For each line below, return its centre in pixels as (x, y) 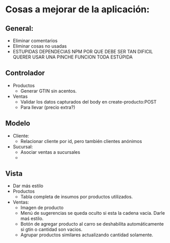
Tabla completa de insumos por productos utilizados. (77, 197)
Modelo (18, 123)
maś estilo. (32, 218)
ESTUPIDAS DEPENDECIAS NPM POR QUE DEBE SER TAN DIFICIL (83, 52)
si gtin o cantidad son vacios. (51, 230)
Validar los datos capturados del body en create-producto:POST (88, 102)
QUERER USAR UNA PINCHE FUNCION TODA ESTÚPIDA (73, 57)
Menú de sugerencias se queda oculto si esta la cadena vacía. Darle (93, 213)
